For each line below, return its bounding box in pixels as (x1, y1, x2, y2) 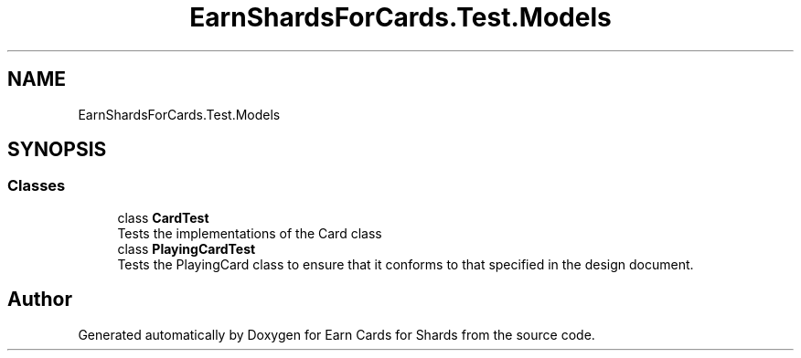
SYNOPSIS (7, 138, 107, 162)
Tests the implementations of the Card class (117, 225, 382, 241)
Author (7, 288, 72, 311)
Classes (7, 176, 66, 195)
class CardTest (117, 209, 209, 226)
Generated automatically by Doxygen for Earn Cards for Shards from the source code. (78, 326, 595, 342)
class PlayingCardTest (117, 240, 256, 257)
